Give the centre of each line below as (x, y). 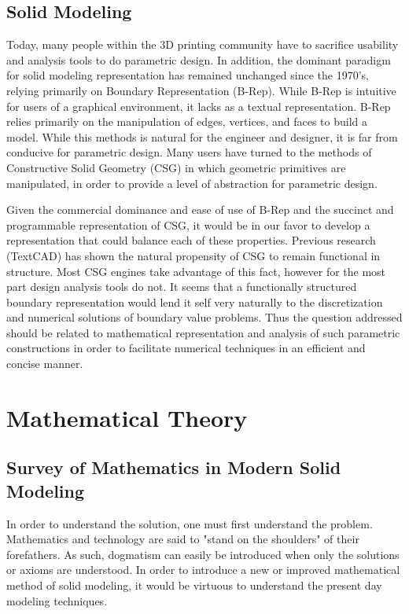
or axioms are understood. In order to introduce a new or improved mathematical (203, 570)
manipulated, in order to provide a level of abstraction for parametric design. (192, 183)
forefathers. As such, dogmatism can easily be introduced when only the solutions (203, 554)
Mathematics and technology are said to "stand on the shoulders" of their (183, 539)
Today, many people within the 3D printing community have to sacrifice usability (203, 44)
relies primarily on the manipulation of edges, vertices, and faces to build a (187, 121)
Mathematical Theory (127, 417)
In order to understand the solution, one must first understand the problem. (190, 523)
